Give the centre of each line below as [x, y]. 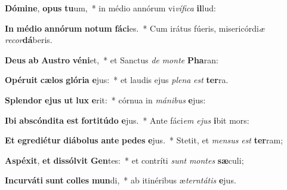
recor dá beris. [29, 40]
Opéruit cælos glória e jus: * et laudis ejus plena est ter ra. [117, 80]
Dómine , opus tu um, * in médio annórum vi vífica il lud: [110, 8]
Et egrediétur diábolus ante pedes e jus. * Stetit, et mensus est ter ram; [144, 140]
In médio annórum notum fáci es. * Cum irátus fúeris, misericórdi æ [135, 28]
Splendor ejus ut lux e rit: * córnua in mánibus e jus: [105, 99]
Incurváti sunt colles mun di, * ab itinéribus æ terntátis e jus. [121, 180]
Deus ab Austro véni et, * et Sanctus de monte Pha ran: [112, 59]
